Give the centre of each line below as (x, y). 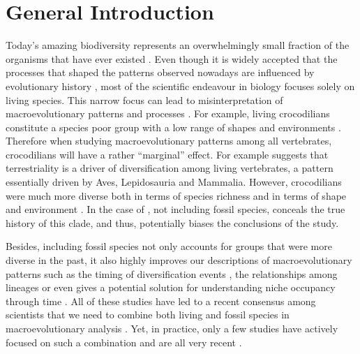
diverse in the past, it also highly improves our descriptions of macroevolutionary (179, 260)
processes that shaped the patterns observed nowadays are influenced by (160, 72)
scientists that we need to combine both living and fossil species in (148, 315)
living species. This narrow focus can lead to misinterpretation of (144, 99)
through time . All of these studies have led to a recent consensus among (161, 301)
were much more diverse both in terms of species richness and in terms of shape (176, 195)
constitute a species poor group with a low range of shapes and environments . (173, 127)
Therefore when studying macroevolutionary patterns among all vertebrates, (169, 141)
